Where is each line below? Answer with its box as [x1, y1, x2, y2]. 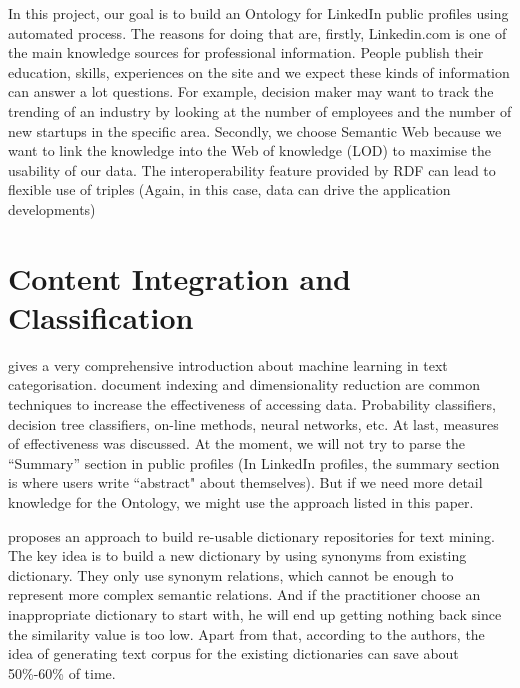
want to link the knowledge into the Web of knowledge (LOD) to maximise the [8, 140, 492, 161]
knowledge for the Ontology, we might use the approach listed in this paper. [8, 492, 474, 512]
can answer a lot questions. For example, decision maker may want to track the [8, 81, 494, 102]
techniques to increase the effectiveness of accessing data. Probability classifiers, [8, 394, 496, 415]
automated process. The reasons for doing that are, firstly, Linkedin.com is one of [8, 22, 507, 43]
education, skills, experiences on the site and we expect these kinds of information [8, 61, 510, 82]
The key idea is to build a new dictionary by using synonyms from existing [8, 545, 467, 566]
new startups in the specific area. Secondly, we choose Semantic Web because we [8, 120, 502, 141]
